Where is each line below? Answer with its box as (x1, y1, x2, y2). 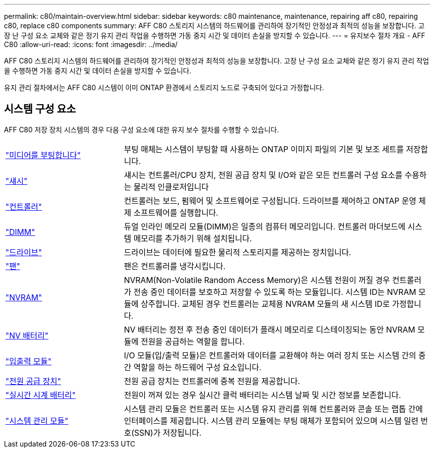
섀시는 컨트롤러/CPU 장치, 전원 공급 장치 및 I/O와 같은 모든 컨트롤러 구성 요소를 (124, 169, 403, 180)
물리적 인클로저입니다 (133, 181, 209, 192)
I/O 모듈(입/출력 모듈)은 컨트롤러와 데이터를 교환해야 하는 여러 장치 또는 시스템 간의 (124, 350, 416, 360)
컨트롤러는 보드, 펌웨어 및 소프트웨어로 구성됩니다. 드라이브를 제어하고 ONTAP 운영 (124, 195, 417, 206)
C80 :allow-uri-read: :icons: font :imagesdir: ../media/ (4, 40, 178, 49)
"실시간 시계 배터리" (5, 390, 76, 400)
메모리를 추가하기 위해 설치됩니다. (133, 233, 252, 243)
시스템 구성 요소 (4, 103, 76, 115)
